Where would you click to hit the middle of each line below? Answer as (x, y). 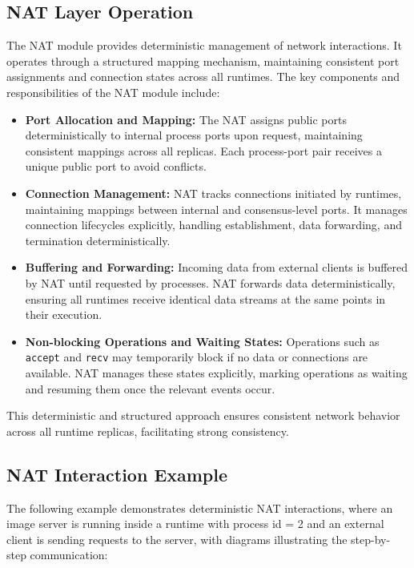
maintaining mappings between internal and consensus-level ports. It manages (216, 209)
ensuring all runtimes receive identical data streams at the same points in (205, 298)
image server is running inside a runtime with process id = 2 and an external (195, 524)
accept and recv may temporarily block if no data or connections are (197, 357)
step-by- (371, 539)
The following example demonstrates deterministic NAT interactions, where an (200, 508)
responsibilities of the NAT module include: (113, 92)
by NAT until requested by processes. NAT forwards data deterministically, (210, 282)
